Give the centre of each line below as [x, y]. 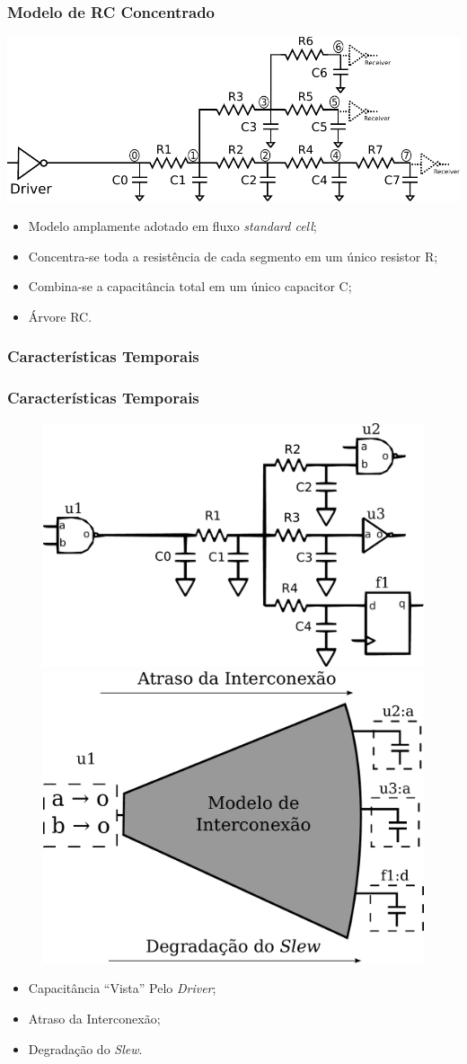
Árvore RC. [60, 316]
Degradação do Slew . [85, 1048]
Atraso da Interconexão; [94, 1018]
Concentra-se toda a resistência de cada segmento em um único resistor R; [233, 256]
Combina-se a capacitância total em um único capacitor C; [190, 286]
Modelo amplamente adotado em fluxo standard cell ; [172, 226]
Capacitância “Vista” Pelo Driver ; [122, 988]
